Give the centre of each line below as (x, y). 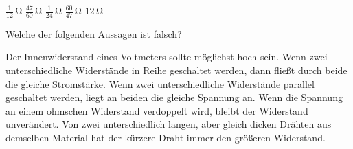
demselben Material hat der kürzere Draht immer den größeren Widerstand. (166, 137)
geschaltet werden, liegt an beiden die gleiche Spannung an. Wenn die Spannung (174, 97)
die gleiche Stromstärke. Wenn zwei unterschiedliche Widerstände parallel (160, 83)
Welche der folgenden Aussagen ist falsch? (94, 33)
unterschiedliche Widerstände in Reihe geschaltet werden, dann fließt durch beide (176, 70)
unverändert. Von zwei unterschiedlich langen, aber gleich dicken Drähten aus (169, 124)
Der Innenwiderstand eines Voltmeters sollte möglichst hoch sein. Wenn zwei (167, 57)
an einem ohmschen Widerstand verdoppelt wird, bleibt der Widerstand (157, 110)
